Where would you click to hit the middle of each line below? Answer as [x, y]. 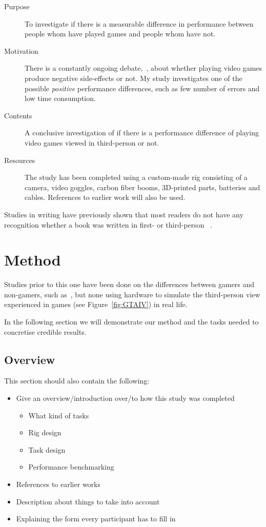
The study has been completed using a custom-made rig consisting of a [136, 177]
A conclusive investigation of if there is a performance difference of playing [142, 133]
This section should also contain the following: [77, 381]
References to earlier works [58, 484]
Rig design [45, 432]
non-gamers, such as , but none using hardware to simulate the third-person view [132, 294]
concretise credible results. [45, 331]
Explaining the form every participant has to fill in [96, 519]
